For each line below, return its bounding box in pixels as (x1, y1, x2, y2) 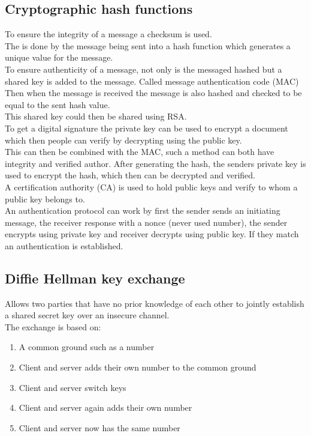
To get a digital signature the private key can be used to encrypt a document (5, 121, 288, 134)
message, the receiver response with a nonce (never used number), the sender (5, 216, 288, 228)
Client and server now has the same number (19, 421, 180, 434)
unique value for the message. (5, 51, 113, 64)
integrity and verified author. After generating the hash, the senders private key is (5, 157, 306, 169)
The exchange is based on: (5, 320, 101, 333)
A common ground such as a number (19, 341, 155, 353)
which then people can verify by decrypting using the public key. (5, 133, 242, 146)
